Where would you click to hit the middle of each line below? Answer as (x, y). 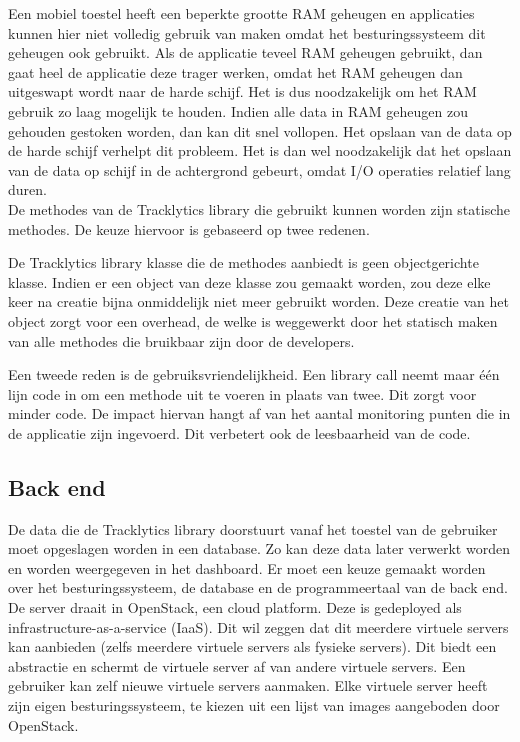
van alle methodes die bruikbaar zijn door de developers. (181, 340)
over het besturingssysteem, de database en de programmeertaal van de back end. (258, 587)
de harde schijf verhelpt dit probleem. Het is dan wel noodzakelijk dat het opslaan (260, 150)
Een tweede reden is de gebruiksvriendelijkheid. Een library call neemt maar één (254, 374)
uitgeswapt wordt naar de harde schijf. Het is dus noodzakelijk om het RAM (242, 91)
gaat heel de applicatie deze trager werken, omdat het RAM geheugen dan (235, 71)
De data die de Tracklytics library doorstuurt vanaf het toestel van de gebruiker (253, 528)
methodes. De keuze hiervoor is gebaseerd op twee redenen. (189, 228)
